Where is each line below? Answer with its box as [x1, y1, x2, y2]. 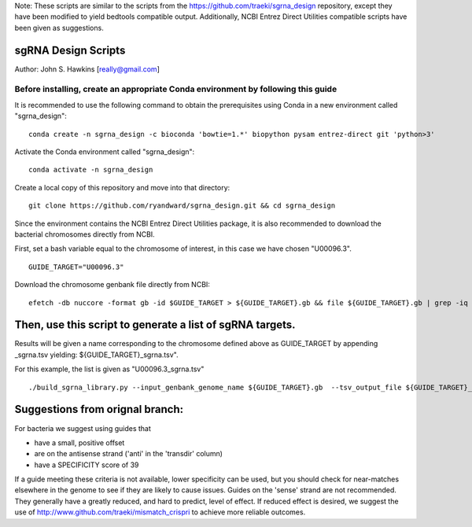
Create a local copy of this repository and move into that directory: [14, 182, 230, 192]
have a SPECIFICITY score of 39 [34, 460, 139, 470]
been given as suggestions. [14, 23, 104, 32]
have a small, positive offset [34, 437, 125, 448]
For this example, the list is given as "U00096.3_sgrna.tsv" [14, 364, 205, 374]
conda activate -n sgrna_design [28, 165, 153, 175]
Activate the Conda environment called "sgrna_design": [14, 147, 195, 157]
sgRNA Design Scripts [14, 43, 126, 57]
